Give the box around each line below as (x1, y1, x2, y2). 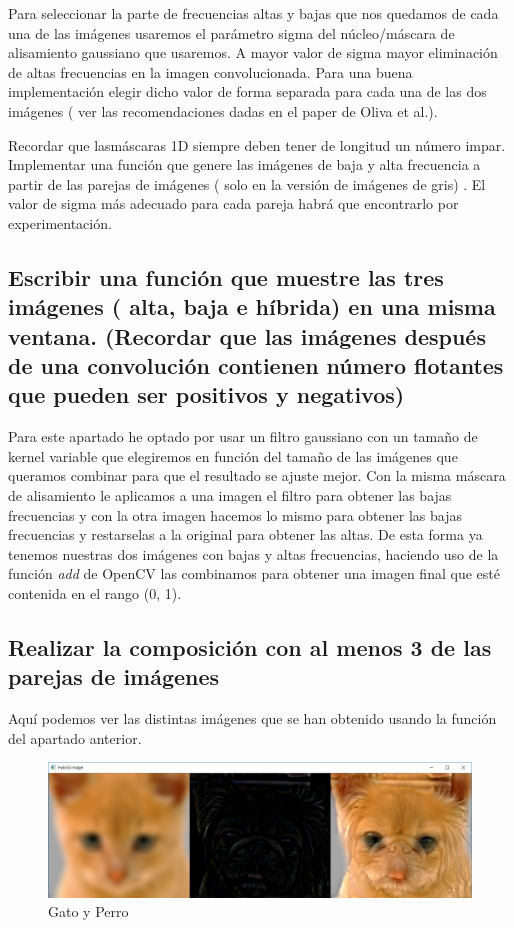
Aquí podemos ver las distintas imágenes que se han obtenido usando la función (8, 708, 497, 729)
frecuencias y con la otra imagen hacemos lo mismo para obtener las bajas (8, 504, 462, 525)
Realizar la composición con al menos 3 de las (8, 632, 492, 663)
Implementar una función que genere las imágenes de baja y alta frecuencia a (8, 154, 481, 175)
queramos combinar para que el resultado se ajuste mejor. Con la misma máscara (8, 465, 506, 486)
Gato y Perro (48, 901, 129, 922)
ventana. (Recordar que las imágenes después (8, 320, 486, 351)
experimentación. (8, 212, 112, 233)
